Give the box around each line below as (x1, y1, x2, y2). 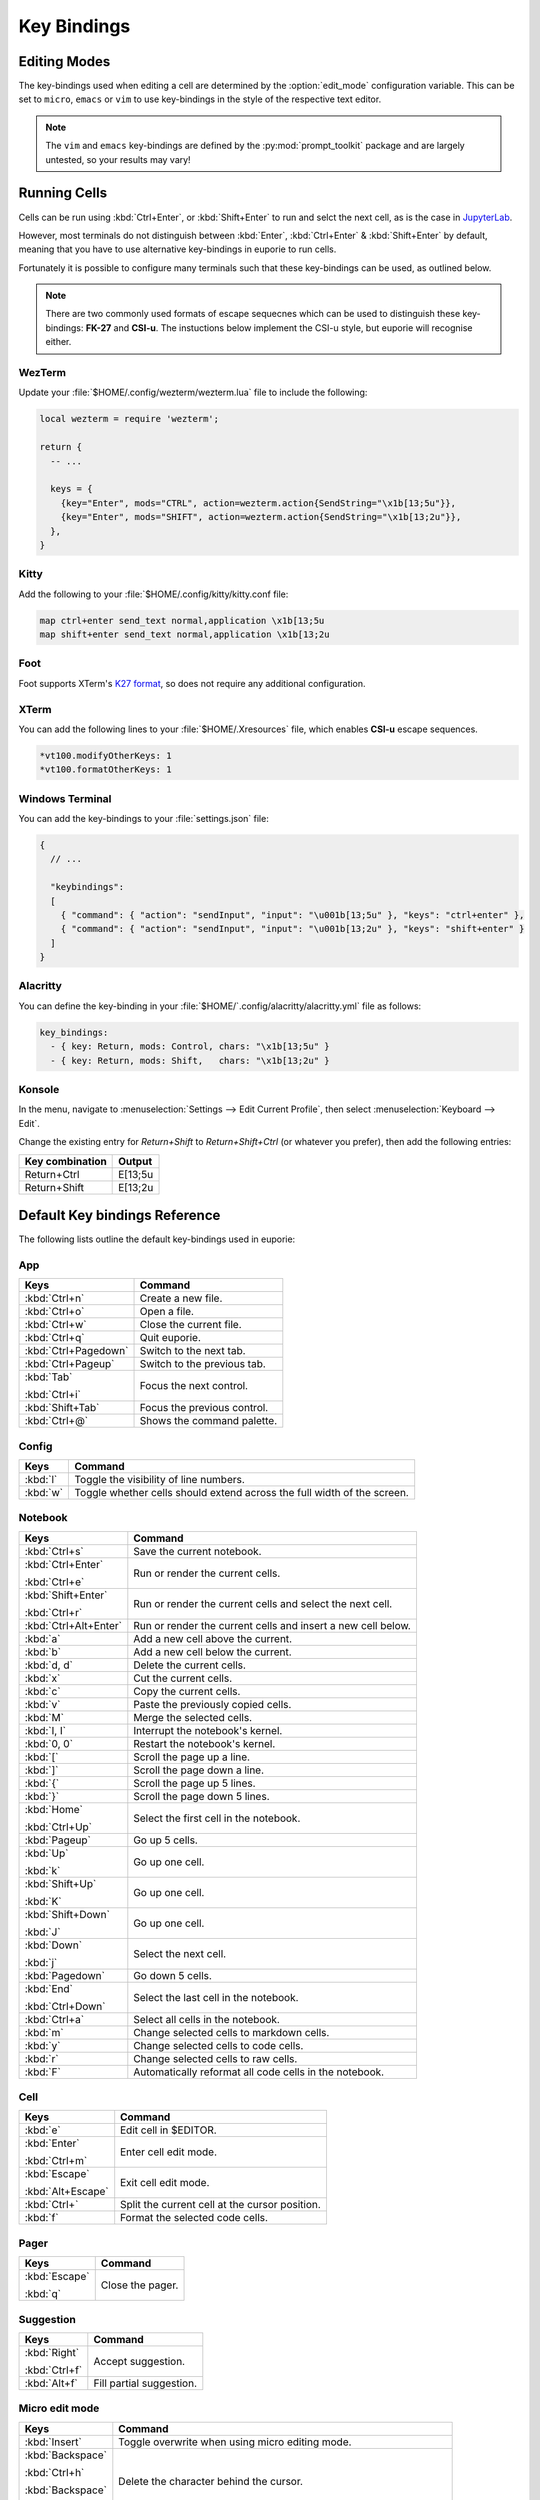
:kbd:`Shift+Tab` (24, 1401, 100, 1415)
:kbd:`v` (24, 1697, 61, 1711)
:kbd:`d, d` (24, 1658, 74, 1672)
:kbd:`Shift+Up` (24, 1876, 97, 1890)
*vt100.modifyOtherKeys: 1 (39, 750, 172, 761)
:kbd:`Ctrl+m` (24, 2154, 88, 2168)
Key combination (24, 1154, 107, 1168)
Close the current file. (139, 1318, 242, 1332)
